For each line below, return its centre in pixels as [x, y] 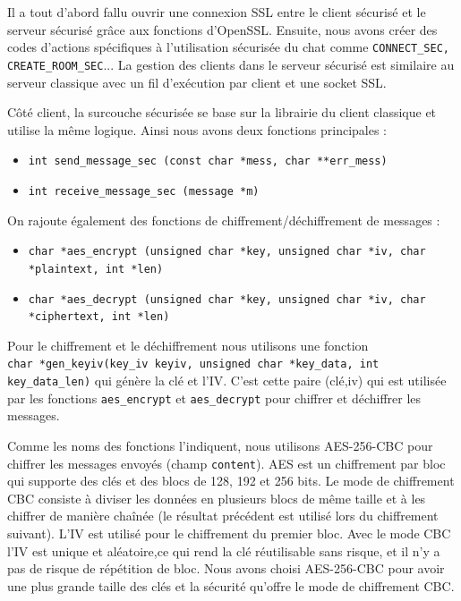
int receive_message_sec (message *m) [144, 191]
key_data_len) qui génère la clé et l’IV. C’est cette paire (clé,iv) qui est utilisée [227, 381]
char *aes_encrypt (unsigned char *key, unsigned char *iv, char [227, 252]
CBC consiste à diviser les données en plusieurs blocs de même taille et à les [217, 498]
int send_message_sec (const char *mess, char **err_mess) [208, 161]
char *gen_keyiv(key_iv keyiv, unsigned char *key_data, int [193, 364]
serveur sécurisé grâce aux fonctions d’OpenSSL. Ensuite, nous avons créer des [222, 29]
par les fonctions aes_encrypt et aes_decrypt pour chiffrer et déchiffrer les [214, 398]
